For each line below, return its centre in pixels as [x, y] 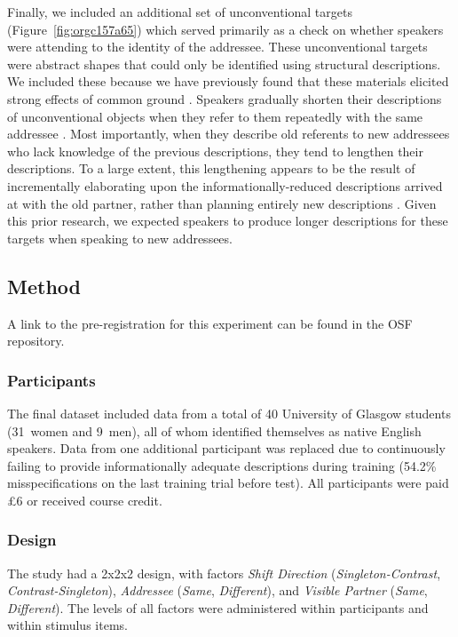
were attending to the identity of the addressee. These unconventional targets [217, 47]
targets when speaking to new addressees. [120, 238]
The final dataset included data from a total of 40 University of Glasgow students [229, 413]
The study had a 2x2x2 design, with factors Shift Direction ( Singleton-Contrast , [224, 573]
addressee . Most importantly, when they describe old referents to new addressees [229, 134]
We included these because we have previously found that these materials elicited [228, 81]
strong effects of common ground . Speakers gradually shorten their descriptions [225, 98]
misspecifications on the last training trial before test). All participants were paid [228, 483]
